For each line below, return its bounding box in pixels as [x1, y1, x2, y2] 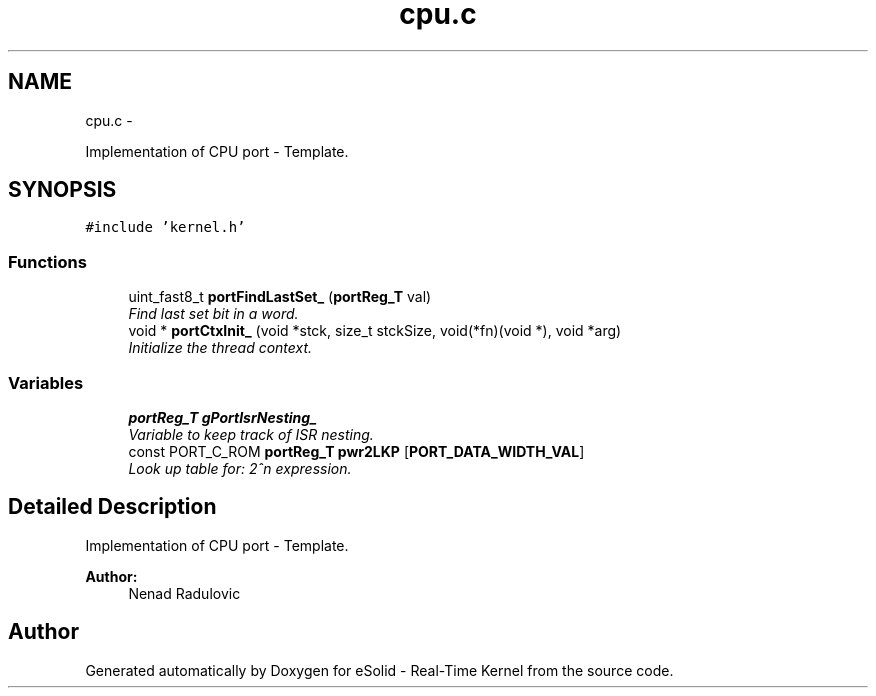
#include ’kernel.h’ [85, 219, 246, 236]
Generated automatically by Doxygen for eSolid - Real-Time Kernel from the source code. [85, 661, 674, 679]
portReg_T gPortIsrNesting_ [128, 408, 317, 426]
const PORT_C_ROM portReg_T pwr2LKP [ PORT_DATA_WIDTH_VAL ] [128, 442, 585, 460]
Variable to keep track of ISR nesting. [128, 425, 374, 443]
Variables [8, 372, 84, 393]
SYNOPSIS [8, 177, 117, 203]
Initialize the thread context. [128, 339, 313, 357]
